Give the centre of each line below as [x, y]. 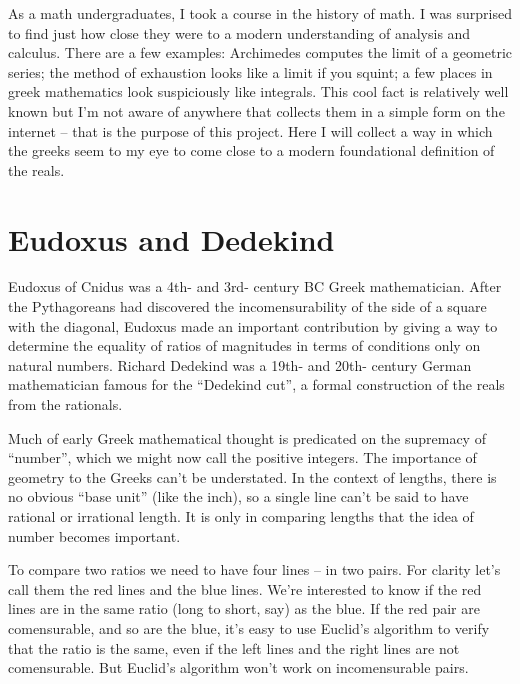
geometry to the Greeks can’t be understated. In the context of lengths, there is [252, 476]
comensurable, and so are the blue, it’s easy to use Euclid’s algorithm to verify [249, 627]
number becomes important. [94, 535]
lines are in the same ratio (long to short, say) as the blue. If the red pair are [244, 608]
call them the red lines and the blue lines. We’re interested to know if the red [245, 588]
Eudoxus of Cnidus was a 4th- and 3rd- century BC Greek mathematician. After [255, 286]
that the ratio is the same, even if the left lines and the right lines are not [234, 647]
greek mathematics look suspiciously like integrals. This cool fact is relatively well [258, 91]
